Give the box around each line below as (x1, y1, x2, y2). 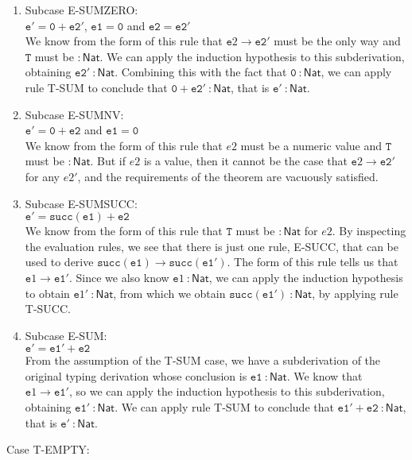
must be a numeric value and (240, 137, 383, 153)
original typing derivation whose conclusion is (25, 367, 247, 384)
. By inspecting (332, 222, 406, 239)
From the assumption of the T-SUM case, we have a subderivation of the (25, 352, 381, 369)
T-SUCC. (25, 300, 71, 317)
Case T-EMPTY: (6, 441, 90, 458)
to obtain (25, 284, 70, 301)
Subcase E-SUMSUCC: (25, 195, 138, 211)
